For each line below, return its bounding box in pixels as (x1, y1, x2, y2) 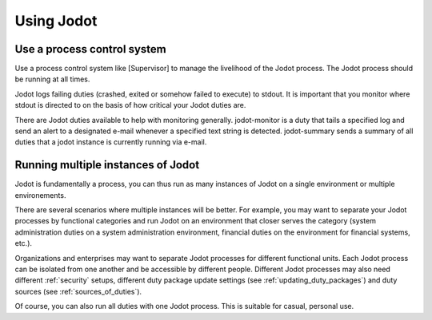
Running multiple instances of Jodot (14, 158, 200, 172)
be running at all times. (14, 74, 90, 84)
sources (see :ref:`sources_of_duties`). (14, 286, 142, 296)
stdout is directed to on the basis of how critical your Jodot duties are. (14, 101, 246, 110)
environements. (14, 190, 66, 200)
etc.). (14, 239, 32, 248)
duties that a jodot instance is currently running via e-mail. (14, 137, 207, 147)
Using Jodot (14, 12, 98, 30)
